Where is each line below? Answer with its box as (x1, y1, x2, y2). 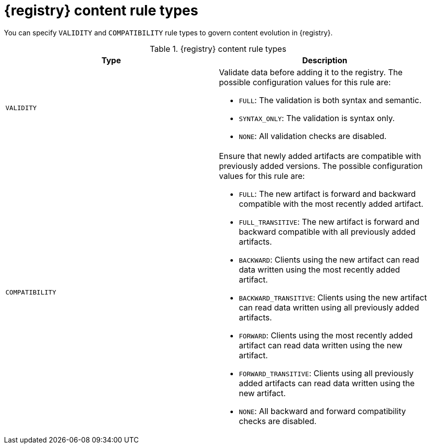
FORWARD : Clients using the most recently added (239, 330, 413, 340)
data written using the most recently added (239, 264, 400, 275)
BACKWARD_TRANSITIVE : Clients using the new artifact (239, 292, 427, 302)
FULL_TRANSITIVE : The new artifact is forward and (239, 216, 420, 227)
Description (302, 55, 347, 65)
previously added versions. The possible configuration (219, 160, 423, 171)
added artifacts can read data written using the (239, 378, 415, 388)
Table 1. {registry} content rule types (149, 43, 287, 54)
